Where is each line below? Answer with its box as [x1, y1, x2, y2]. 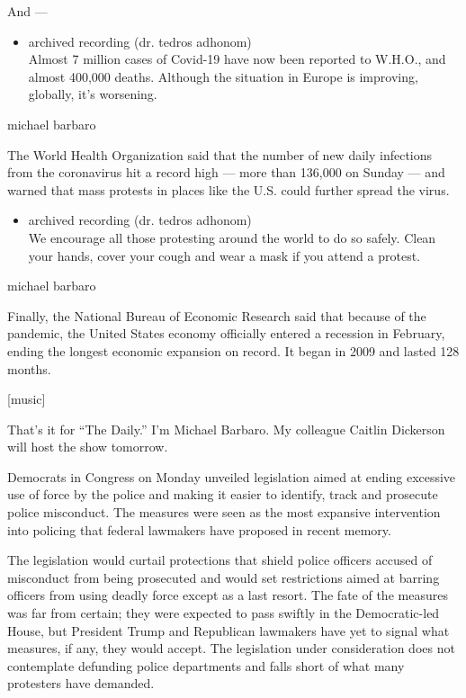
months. [7, 359, 51, 378]
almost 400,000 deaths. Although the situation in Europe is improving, [28, 67, 418, 85]
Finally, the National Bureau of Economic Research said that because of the [7, 306, 426, 325]
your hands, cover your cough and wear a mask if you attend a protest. [28, 246, 420, 264]
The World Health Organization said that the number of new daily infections [7, 145, 433, 164]
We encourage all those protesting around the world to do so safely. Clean [28, 228, 436, 246]
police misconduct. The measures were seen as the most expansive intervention [7, 503, 441, 522]
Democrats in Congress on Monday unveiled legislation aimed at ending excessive [7, 467, 456, 486]
